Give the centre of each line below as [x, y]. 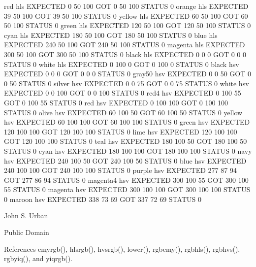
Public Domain [27, 232]
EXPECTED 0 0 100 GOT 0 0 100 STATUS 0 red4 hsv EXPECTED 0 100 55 [123, 93]
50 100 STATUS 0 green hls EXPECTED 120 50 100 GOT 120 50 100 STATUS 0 [128, 25]
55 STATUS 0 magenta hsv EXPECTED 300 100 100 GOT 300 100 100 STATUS [127, 189]
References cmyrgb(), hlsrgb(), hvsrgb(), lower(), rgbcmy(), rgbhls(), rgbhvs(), [122, 249]
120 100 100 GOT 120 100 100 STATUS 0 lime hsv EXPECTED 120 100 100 [121, 131]
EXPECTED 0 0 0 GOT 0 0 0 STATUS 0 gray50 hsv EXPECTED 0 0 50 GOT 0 [128, 74]
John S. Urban [26, 216]
